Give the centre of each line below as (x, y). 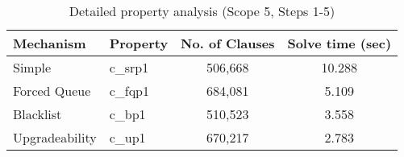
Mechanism (50, 43)
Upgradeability (55, 137)
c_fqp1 (129, 91)
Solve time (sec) (339, 43)
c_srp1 (129, 67)
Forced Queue (52, 91)
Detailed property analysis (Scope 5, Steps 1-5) (202, 11)
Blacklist (37, 114)
